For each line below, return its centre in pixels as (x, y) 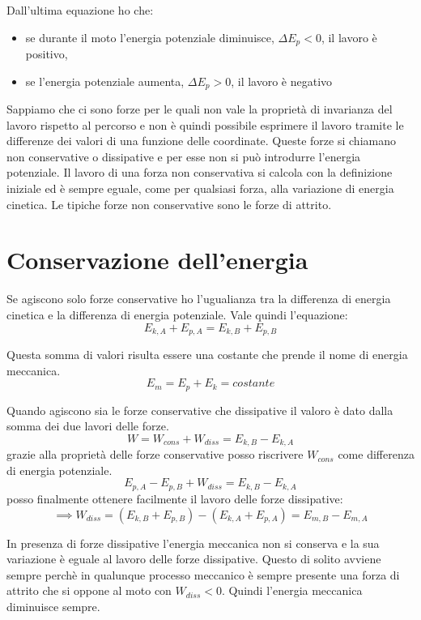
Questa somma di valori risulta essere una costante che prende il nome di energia (207, 355)
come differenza (376, 454)
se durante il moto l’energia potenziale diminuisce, (150, 37)
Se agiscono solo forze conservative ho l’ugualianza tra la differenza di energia (199, 299)
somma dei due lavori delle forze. (88, 426)
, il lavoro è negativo (282, 81)
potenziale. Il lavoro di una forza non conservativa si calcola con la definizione (200, 172)
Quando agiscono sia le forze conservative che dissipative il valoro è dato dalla (200, 410)
